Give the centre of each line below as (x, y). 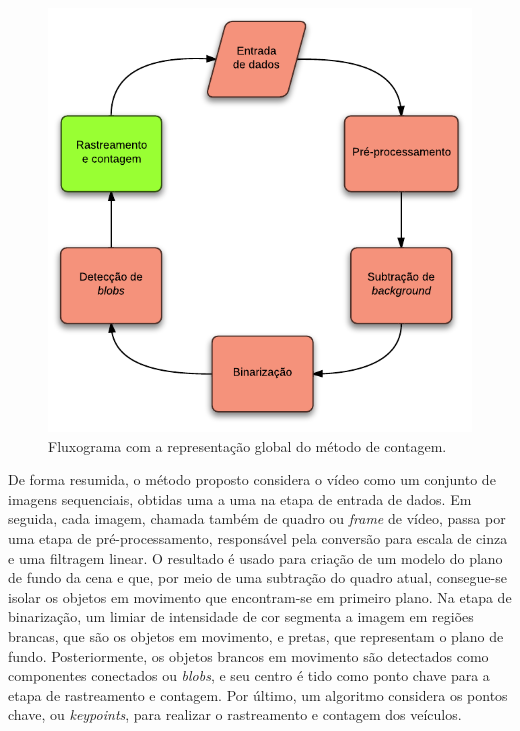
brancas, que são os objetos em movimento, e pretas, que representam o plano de (256, 635)
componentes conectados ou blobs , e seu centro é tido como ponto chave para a (249, 675)
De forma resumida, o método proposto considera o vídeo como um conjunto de (252, 479)
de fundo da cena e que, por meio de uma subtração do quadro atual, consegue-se (257, 577)
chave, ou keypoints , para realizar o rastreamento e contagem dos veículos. (235, 714)
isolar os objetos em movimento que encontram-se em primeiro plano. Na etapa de (260, 596)
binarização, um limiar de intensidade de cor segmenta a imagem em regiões (241, 616)
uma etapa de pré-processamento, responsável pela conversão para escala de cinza (258, 537)
